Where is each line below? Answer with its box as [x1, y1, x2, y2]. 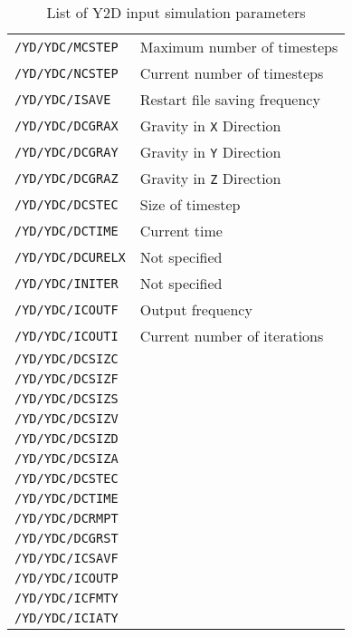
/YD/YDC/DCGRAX [14, 118, 119, 133]
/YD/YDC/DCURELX [14, 249, 126, 265]
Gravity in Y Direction [139, 141, 281, 162]
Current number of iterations [139, 325, 324, 346]
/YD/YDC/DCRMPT [14, 511, 119, 526]
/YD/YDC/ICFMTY [14, 591, 119, 605]
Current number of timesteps [139, 63, 324, 83]
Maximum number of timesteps [139, 36, 338, 57]
